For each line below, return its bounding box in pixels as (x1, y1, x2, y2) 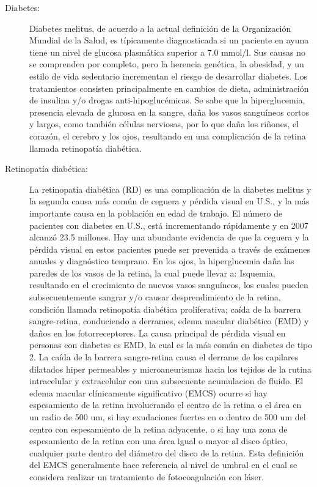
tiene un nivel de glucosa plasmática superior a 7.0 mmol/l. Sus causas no (29, 45, 306, 58)
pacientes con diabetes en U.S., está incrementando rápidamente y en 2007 (29, 218, 308, 231)
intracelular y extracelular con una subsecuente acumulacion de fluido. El (29, 374, 304, 387)
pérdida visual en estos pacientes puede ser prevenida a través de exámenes (29, 242, 310, 255)
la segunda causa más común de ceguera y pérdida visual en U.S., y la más (29, 195, 310, 207)
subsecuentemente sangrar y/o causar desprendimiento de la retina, (29, 291, 282, 303)
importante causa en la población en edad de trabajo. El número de (29, 206, 283, 219)
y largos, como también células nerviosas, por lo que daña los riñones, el (29, 117, 299, 130)
